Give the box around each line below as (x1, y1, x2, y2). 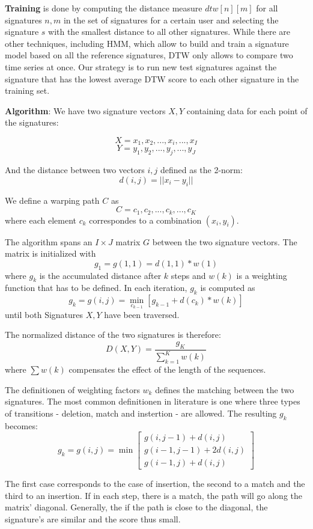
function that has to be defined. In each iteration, (5, 281, 187, 294)
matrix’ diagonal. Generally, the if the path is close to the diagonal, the (5, 501, 268, 513)
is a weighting (236, 269, 287, 281)
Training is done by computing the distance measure (5, 2, 202, 14)
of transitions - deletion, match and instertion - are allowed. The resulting (5, 406, 277, 419)
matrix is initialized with (5, 247, 96, 260)
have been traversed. (104, 308, 180, 320)
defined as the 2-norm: (160, 164, 243, 176)
